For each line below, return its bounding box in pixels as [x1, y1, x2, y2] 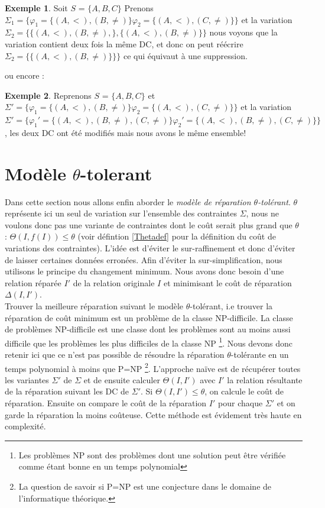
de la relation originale [73, 276, 155, 289]
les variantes [5, 373, 49, 386]
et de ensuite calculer [83, 373, 160, 386]
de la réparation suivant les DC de [5, 385, 129, 397]
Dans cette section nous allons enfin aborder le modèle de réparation [5, 195, 251, 208]
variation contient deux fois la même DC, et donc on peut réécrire [5, 37, 243, 50]
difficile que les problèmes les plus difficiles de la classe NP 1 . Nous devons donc [5, 335, 292, 349]
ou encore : [5, 69, 44, 82]
